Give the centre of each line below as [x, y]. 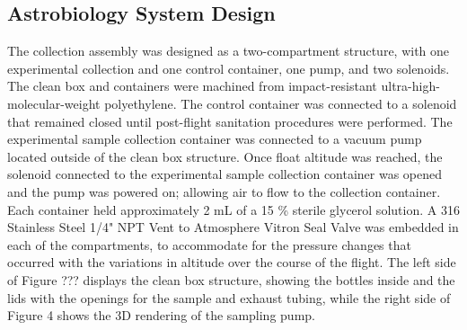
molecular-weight [54, 103]
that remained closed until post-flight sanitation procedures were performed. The [230, 121]
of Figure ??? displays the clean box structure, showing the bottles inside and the [231, 279]
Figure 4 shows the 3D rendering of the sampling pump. [161, 315]
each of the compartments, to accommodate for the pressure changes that [209, 244]
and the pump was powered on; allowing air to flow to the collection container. [224, 191]
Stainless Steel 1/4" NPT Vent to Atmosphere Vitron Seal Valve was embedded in [233, 227]
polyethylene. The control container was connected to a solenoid [281, 103]
